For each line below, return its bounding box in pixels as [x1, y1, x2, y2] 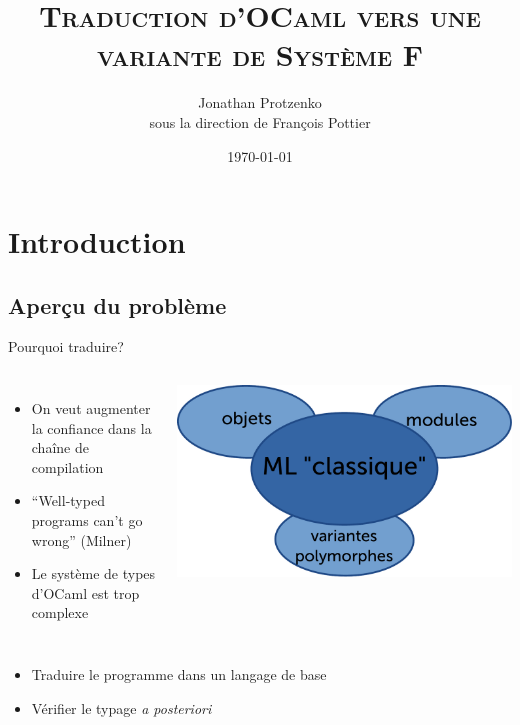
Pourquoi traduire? [8, 336, 124, 357]
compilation [31, 456, 104, 477]
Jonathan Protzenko [198, 92, 322, 113]
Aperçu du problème [8, 289, 227, 320]
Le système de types [31, 563, 156, 584]
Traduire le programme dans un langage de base [31, 664, 327, 685]
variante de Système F [96, 34, 424, 75]
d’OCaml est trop [31, 582, 140, 603]
